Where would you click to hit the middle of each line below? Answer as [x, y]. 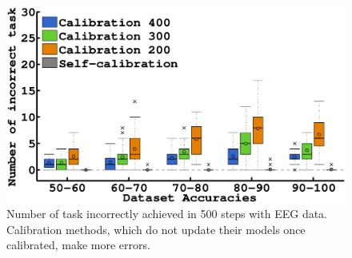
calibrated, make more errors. [78, 245]
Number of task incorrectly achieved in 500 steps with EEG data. [167, 214]
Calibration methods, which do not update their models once [156, 229]
